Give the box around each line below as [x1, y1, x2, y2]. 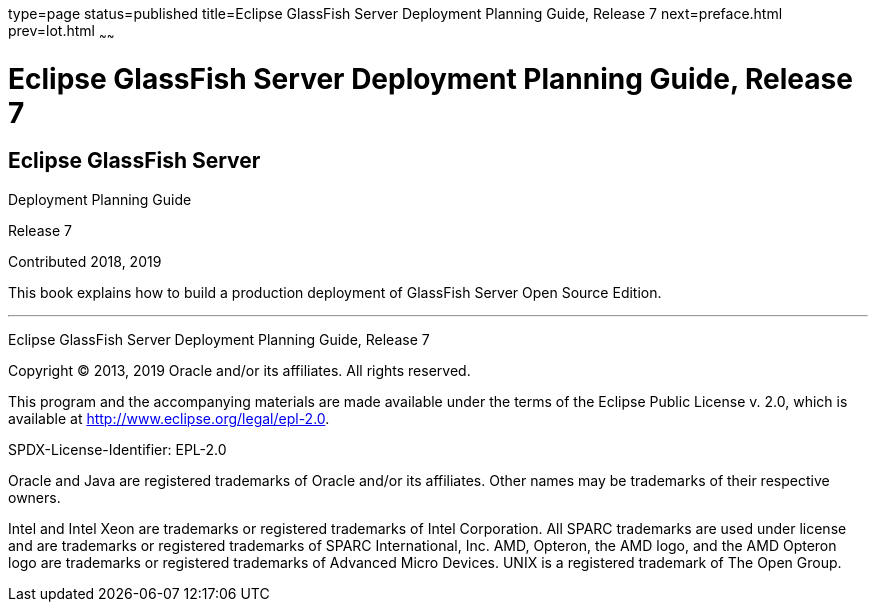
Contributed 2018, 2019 [8, 252, 162, 270]
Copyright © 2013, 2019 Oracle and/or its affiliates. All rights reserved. [8, 361, 471, 379]
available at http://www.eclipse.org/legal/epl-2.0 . [8, 409, 330, 427]
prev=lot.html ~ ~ [8, 22, 115, 43]
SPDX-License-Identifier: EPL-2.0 [8, 440, 227, 458]
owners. [8, 488, 61, 506]
